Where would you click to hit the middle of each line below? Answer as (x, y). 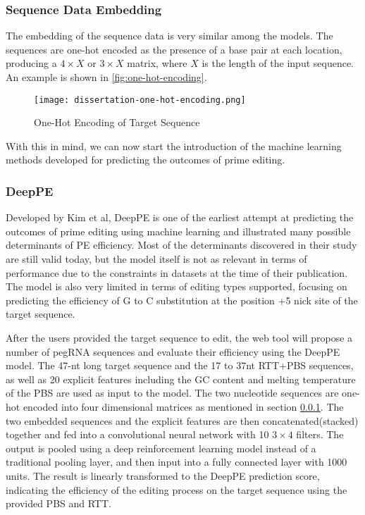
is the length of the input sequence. (278, 63)
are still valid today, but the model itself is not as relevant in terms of (156, 259)
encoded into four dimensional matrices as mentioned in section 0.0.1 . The (183, 406)
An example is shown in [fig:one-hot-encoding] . (106, 77)
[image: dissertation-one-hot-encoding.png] (140, 100)
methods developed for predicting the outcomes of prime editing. (146, 160)
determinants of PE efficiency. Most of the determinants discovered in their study (181, 245)
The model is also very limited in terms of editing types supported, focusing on (177, 286)
